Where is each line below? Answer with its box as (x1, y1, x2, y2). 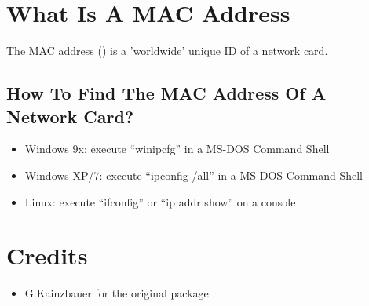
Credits (6, 239, 88, 271)
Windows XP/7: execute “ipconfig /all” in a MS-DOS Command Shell (24, 166, 364, 183)
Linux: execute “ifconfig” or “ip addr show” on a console (24, 193, 296, 209)
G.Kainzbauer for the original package (24, 285, 209, 301)
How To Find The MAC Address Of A (6, 81, 327, 105)
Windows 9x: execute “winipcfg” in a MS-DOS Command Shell (24, 140, 330, 157)
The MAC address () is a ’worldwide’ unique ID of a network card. (6, 42, 328, 59)
